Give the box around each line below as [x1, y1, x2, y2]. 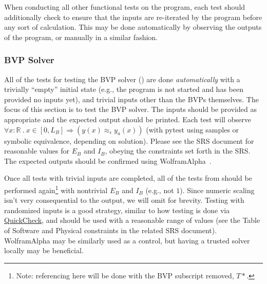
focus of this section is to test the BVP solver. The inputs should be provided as [4, 104, 257, 115]
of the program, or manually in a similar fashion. [4, 31, 158, 42]
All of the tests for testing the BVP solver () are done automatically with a [4, 73, 240, 84]
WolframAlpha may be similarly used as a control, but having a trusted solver [4, 235, 250, 245]
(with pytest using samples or [146, 124, 239, 135]
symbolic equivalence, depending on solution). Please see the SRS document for [4, 135, 254, 146]
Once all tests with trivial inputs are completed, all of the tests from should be [4, 173, 252, 183]
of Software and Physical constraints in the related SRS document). [4, 224, 217, 235]
